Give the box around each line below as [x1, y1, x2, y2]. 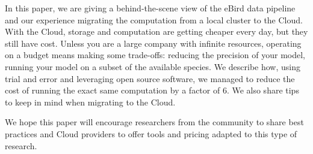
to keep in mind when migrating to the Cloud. [5, 95, 176, 108]
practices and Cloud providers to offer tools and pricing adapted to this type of [5, 127, 297, 140]
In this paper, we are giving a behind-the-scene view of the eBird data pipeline [5, 2, 296, 14]
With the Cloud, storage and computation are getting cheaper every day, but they [5, 25, 308, 38]
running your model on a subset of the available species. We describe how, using [5, 60, 300, 73]
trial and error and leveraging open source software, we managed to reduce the [5, 72, 295, 84]
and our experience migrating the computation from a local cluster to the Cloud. [5, 13, 303, 26]
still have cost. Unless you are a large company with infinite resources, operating [5, 37, 302, 49]
